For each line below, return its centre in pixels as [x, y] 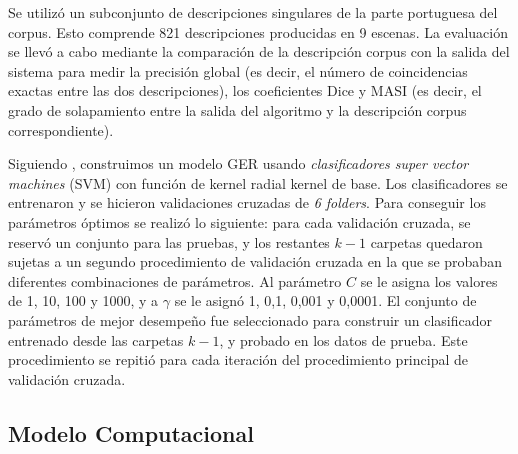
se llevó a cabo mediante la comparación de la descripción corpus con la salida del [259, 51]
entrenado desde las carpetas [96, 339]
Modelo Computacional [131, 432]
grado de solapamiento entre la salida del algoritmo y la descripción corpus [237, 109]
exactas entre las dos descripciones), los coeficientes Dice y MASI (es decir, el [245, 90]
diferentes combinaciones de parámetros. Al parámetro [175, 280]
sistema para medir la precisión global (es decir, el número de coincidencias [238, 70]
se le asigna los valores [429, 280]
